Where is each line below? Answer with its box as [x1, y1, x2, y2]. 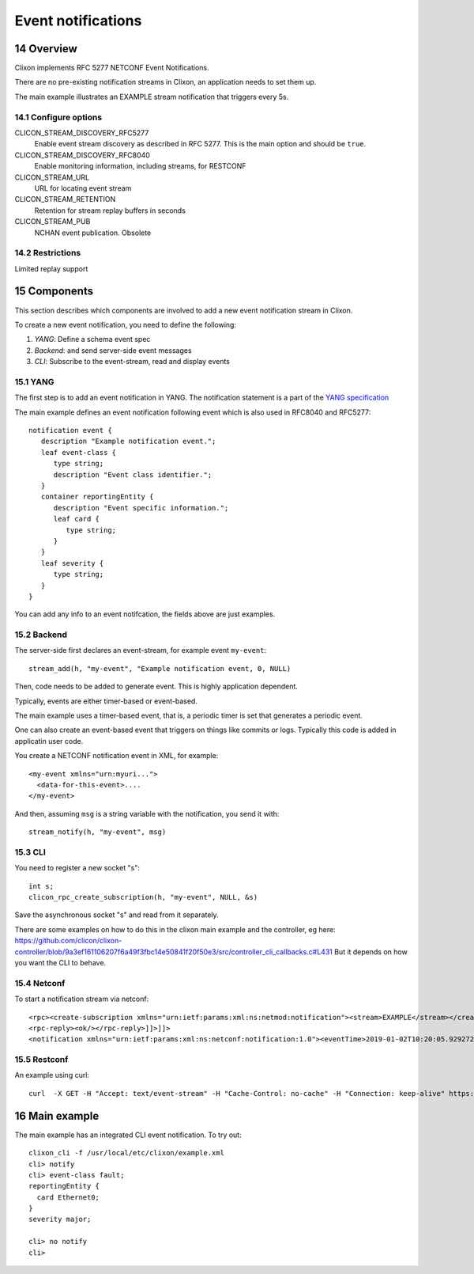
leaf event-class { [40, 448, 117, 457]
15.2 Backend [14, 629, 67, 640]
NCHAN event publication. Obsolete [34, 228, 152, 237]
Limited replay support [14, 264, 88, 273]
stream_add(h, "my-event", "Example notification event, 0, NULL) [28, 664, 292, 673]
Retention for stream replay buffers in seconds [34, 206, 186, 215]
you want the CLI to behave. [14, 957, 107, 967]
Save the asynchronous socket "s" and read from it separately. [14, 910, 219, 919]
